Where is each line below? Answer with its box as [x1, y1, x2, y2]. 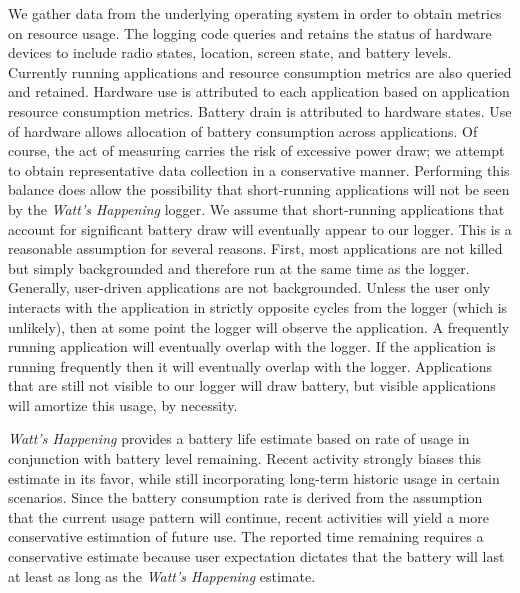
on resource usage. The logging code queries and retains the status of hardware [8, 22, 492, 43]
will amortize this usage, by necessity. [8, 394, 238, 415]
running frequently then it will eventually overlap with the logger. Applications [8, 355, 493, 376]
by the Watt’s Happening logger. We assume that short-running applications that [8, 198, 505, 219]
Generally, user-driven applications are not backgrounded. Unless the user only [8, 277, 491, 298]
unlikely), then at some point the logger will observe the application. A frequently [8, 316, 510, 337]
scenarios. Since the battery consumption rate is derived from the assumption [8, 487, 483, 508]
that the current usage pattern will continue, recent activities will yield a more [8, 506, 489, 527]
